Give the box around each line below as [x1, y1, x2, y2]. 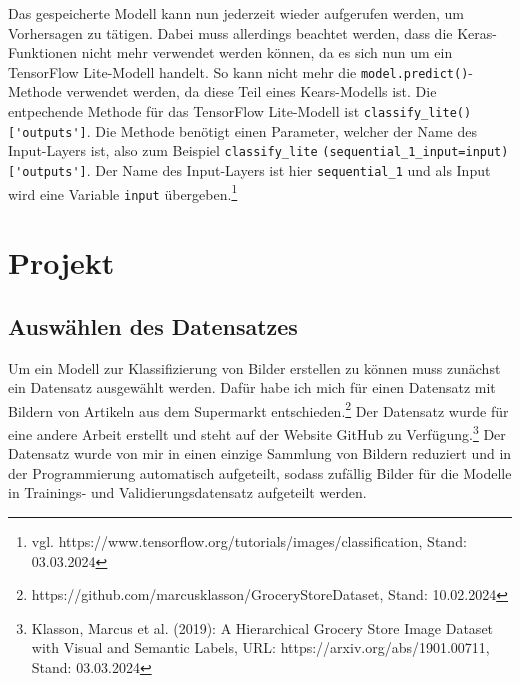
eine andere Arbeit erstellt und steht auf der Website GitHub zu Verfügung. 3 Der [8, 420, 506, 444]
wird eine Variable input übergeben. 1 [8, 180, 238, 204]
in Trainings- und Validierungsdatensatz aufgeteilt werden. [8, 482, 367, 503]
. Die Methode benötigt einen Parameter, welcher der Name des [86, 120, 477, 141]
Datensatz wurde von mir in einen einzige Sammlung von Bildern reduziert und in [8, 443, 512, 464]
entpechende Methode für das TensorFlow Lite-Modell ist [8, 101, 360, 122]
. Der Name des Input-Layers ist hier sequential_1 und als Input [86, 160, 491, 180]
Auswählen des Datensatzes [8, 310, 298, 341]
